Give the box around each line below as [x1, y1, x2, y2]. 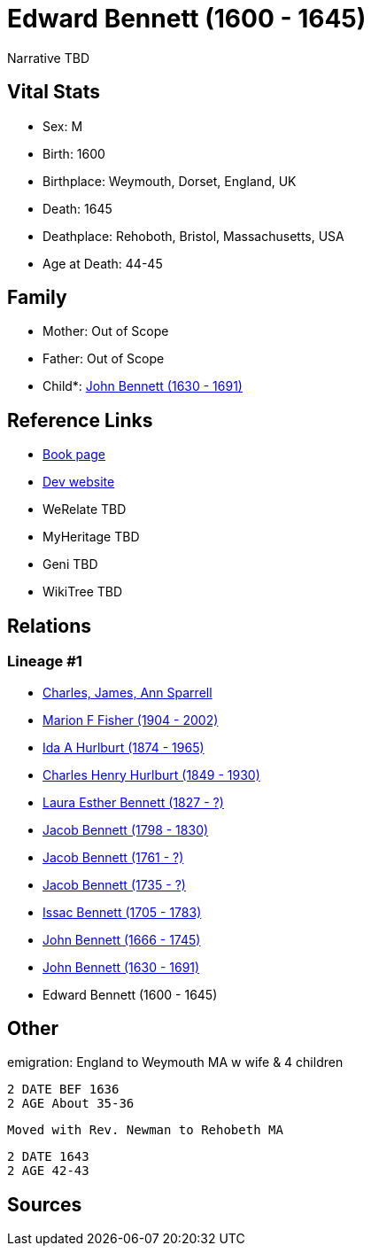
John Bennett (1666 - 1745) [43, 931, 201, 947]
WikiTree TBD [43, 584, 123, 600]
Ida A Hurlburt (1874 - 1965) [43, 739, 205, 755]
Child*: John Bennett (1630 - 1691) [43, 378, 243, 394]
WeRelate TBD [43, 502, 127, 518]
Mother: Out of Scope [43, 323, 169, 339]
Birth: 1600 [43, 145, 105, 161]
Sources [7, 1193, 82, 1216]
